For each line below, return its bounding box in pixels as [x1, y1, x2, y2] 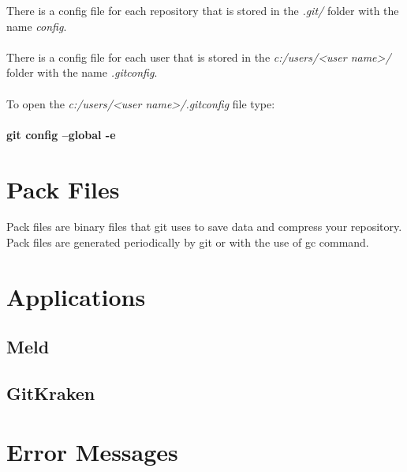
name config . [6, 17, 67, 34]
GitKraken [6, 381, 95, 406]
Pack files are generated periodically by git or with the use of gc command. [6, 234, 369, 251]
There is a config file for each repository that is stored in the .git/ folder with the [6, 2, 399, 18]
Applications [6, 280, 146, 312]
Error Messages [6, 435, 178, 467]
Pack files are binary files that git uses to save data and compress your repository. [6, 218, 402, 235]
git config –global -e [6, 126, 116, 142]
